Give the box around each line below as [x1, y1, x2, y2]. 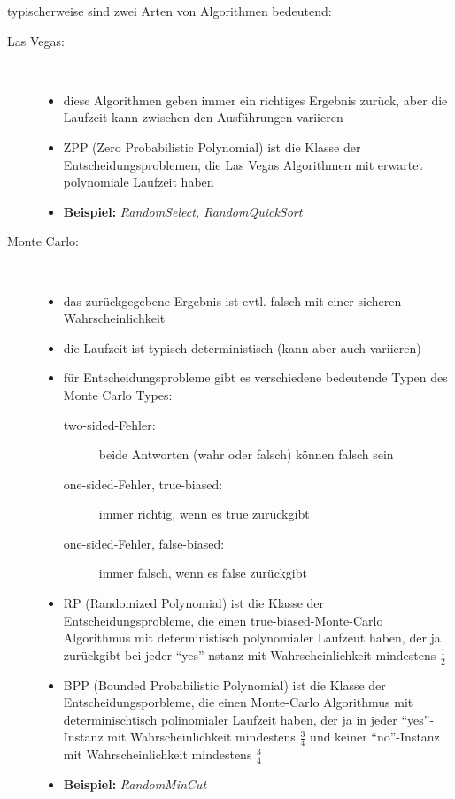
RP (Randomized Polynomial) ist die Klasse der [63, 594, 325, 612]
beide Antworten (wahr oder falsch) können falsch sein [98, 445, 394, 464]
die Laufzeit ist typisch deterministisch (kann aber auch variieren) [63, 338, 421, 357]
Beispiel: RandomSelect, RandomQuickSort [63, 202, 303, 220]
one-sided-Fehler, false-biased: [63, 534, 225, 552]
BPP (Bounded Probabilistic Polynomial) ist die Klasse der [63, 675, 386, 694]
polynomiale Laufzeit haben [63, 173, 214, 191]
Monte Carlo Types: [63, 385, 173, 403]
